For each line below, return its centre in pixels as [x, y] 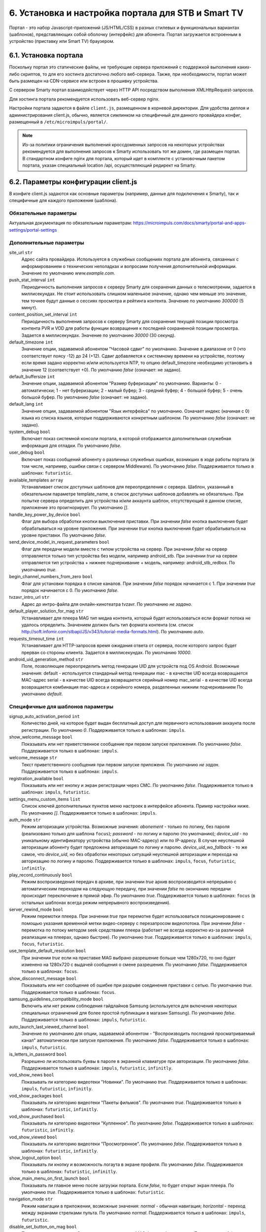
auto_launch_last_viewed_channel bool [49, 1027]
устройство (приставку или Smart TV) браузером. [62, 41]
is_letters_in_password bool [38, 1054]
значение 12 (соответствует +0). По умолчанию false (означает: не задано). [101, 370]
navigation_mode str [31, 1199]
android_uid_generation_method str [46, 659]
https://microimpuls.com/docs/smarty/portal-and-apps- [190, 223]
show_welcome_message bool [41, 737]
